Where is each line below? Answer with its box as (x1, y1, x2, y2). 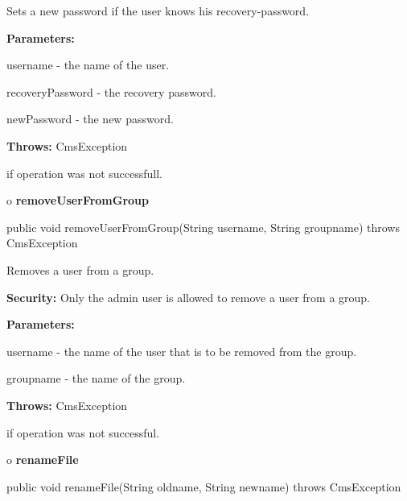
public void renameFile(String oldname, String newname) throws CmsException (6, 478, 401, 495)
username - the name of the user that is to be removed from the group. (6, 342, 357, 359)
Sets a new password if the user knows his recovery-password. (6, 2, 310, 19)
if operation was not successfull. (6, 164, 163, 181)
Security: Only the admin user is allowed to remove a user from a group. (6, 288, 370, 305)
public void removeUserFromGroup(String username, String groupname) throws (6, 218, 400, 235)
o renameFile (6, 451, 79, 468)
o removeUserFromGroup (6, 192, 150, 209)
